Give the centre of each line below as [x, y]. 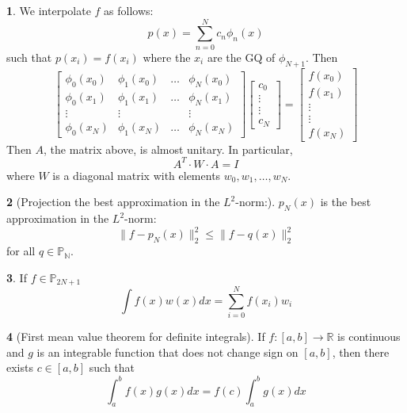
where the [167, 57]
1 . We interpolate [49, 10]
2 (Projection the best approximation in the [113, 202]
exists [20, 367]
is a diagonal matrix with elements [137, 175]
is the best [346, 202]
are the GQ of [241, 57]
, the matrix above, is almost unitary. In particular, [168, 149]
